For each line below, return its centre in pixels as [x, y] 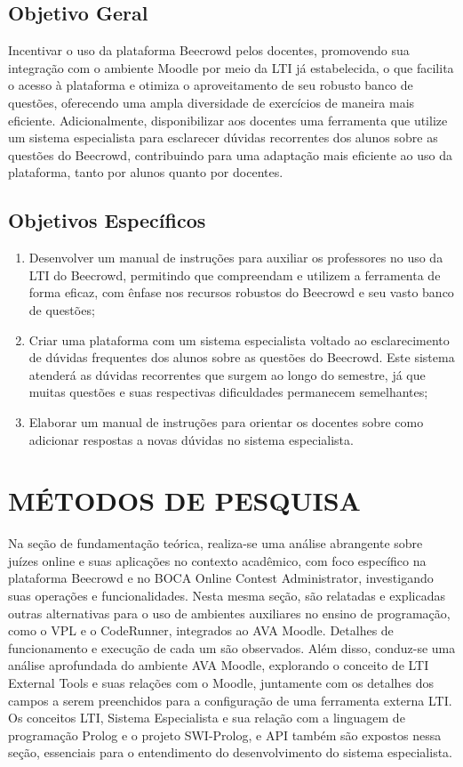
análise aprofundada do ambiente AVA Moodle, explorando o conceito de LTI [219, 665]
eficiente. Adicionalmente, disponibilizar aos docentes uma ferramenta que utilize [228, 120]
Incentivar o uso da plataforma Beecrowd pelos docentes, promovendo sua [209, 50]
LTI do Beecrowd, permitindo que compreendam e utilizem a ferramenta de [235, 275]
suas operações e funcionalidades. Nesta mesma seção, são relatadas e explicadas [227, 595]
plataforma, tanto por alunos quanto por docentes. [146, 172]
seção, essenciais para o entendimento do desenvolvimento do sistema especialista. [230, 752]
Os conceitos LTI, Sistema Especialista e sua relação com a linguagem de [207, 718]
